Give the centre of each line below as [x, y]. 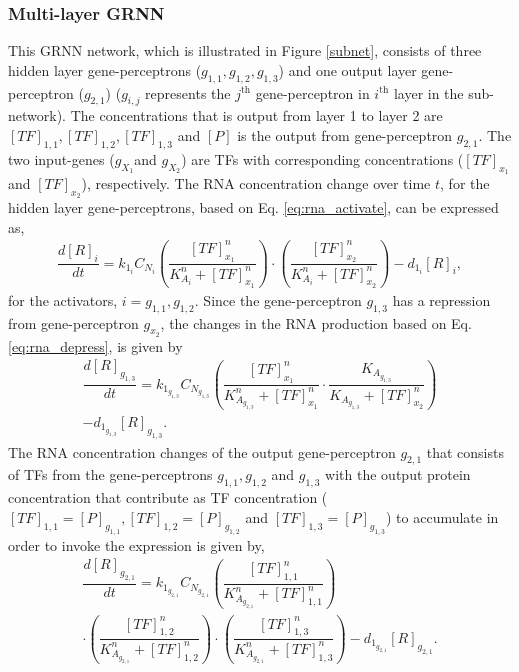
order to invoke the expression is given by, [136, 544]
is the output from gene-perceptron [345, 135]
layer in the [428, 92]
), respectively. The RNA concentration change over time [256, 183]
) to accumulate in [442, 516]
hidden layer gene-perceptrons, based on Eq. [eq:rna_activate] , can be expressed [253, 207]
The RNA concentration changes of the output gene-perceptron [202, 451]
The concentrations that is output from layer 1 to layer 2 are [256, 115]
